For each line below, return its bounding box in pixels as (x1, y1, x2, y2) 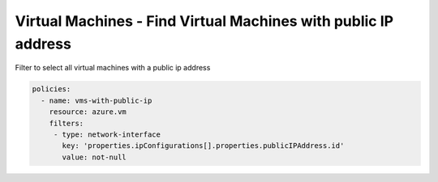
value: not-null (62, 152, 127, 162)
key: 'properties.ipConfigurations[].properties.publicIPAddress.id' (62, 142, 345, 150)
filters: (49, 118, 84, 128)
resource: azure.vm (49, 108, 127, 116)
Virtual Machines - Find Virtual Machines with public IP (15, 12, 393, 30)
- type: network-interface (53, 129, 161, 139)
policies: (32, 85, 71, 94)
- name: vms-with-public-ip (41, 95, 152, 105)
